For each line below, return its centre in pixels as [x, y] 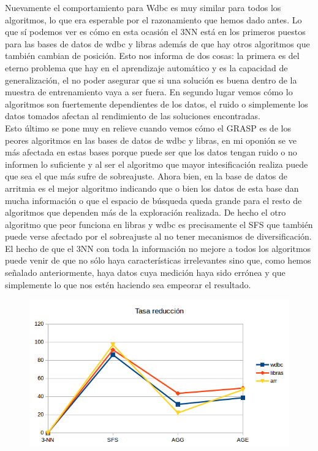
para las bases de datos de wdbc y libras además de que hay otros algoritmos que [157, 43]
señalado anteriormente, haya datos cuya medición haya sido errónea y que [145, 273]
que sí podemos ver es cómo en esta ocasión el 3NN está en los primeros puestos [155, 32]
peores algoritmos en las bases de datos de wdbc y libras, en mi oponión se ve [151, 140]
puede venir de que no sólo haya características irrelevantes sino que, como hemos [158, 260]
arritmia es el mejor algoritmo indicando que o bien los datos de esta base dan [152, 188]
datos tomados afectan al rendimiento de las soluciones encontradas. [133, 116]
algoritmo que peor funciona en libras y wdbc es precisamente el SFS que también [159, 224]
